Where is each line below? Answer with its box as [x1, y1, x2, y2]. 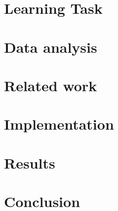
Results [4, 152, 55, 173]
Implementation [4, 114, 114, 134]
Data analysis [4, 36, 97, 57]
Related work [4, 75, 97, 95]
